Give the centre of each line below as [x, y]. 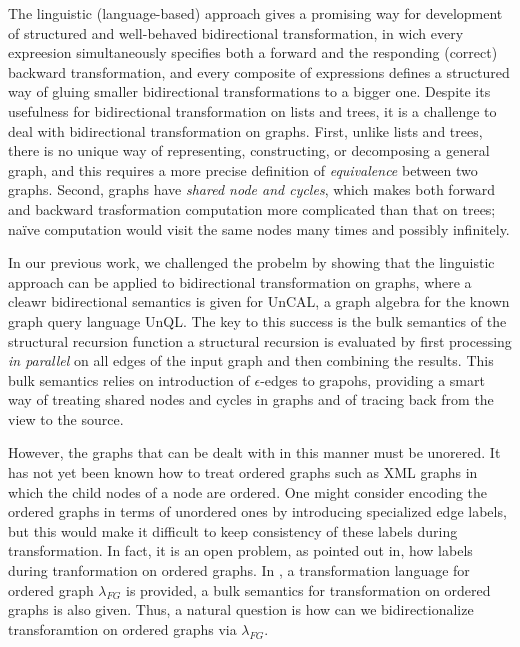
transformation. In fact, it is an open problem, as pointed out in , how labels [240, 550]
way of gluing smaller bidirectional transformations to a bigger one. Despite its [249, 91]
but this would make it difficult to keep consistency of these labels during [233, 530]
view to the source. [66, 418]
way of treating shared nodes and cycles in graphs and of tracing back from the [251, 399]
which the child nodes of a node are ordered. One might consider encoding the [248, 491]
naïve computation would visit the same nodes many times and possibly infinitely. [259, 228]
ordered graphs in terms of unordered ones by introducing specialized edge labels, [257, 511]
